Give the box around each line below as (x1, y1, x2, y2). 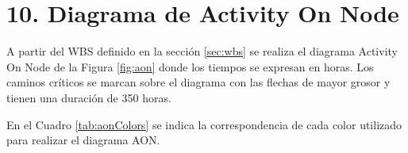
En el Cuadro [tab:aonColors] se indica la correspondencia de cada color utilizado (6, 116, 402, 132)
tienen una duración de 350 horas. (6, 89, 171, 105)
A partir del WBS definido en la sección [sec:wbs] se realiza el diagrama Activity (6, 43, 398, 59)
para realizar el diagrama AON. (6, 132, 160, 148)
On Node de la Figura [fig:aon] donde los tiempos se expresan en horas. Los (6, 58, 374, 75)
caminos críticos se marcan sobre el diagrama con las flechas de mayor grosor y (6, 74, 391, 90)
